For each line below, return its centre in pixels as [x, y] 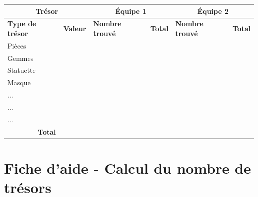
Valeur [75, 28]
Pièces [17, 45]
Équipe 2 [213, 11]
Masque [19, 82]
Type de [22, 24]
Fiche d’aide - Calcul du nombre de [128, 168]
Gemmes [21, 58]
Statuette [22, 70]
